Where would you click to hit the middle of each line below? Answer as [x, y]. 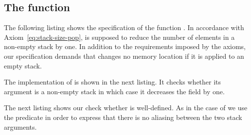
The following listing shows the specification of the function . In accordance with [124, 27]
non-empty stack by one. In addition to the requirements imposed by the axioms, [125, 46]
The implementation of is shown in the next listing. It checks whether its [113, 82]
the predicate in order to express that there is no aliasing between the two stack [123, 117]
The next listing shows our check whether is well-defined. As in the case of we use [126, 108]
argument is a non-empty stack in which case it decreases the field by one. [114, 91]
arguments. [20, 127]
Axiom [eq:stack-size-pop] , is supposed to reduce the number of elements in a [119, 37]
